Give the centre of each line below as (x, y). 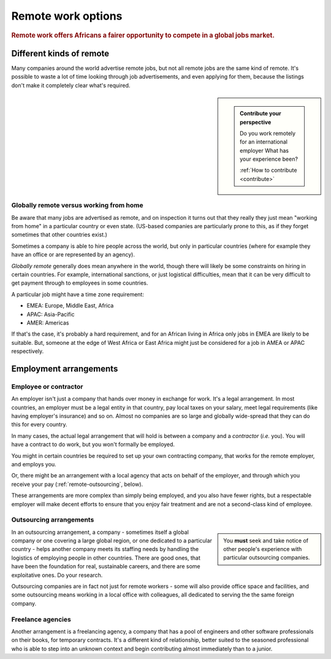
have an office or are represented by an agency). (73, 255)
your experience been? (269, 159)
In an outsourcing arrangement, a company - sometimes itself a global (100, 532)
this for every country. (39, 425)
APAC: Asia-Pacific (51, 314)
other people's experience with (263, 549)
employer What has (264, 150)
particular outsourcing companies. (267, 558)
